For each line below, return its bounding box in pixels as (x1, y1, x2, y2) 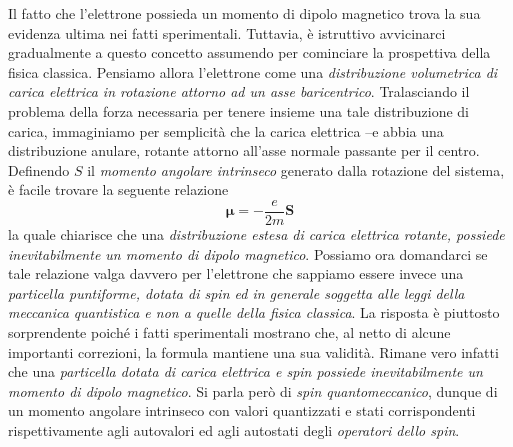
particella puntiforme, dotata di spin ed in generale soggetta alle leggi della (8, 282, 465, 303)
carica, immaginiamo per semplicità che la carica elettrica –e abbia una (8, 120, 444, 141)
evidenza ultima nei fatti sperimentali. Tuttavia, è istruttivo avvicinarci (8, 22, 446, 43)
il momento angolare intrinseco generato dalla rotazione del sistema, (87, 159, 505, 180)
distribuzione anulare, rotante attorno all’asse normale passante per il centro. (8, 140, 480, 161)
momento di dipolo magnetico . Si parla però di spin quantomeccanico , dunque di (8, 380, 498, 401)
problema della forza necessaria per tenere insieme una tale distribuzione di (8, 100, 469, 121)
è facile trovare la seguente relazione (8, 179, 229, 200)
